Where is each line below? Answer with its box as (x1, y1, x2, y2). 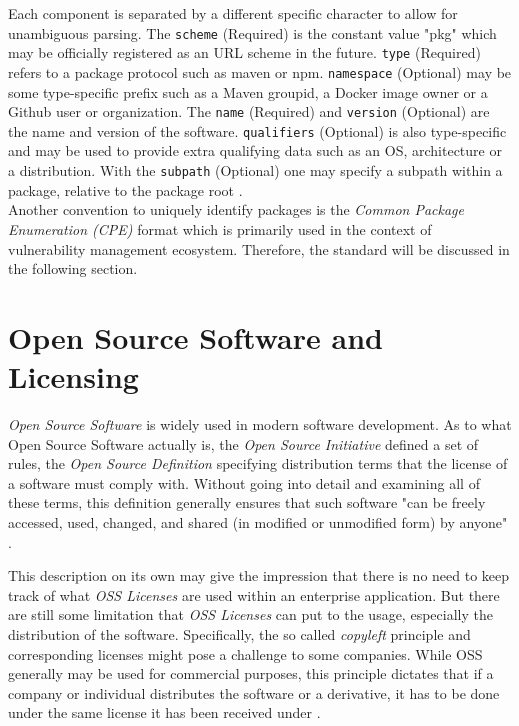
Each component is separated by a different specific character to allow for (8, 3, 458, 23)
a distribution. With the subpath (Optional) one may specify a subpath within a (8, 160, 503, 181)
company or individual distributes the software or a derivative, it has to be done (8, 682, 500, 703)
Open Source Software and (8, 316, 383, 357)
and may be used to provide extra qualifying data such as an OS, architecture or (8, 140, 502, 161)
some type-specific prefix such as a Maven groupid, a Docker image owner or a (8, 81, 488, 102)
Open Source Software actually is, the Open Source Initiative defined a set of (8, 433, 479, 454)
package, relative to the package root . (8, 179, 243, 200)
